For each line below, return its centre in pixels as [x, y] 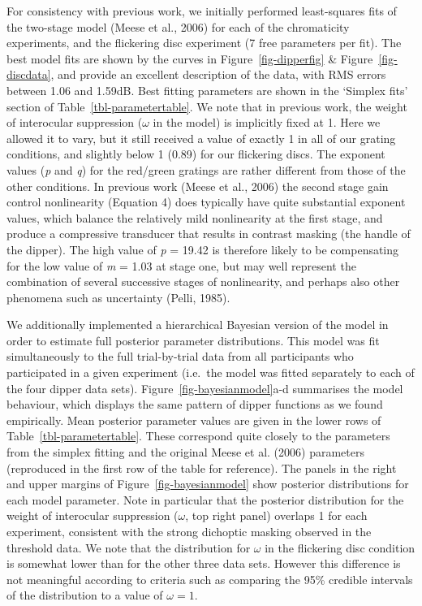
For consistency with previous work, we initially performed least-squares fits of [202, 11]
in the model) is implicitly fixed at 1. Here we [267, 122]
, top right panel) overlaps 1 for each [276, 515]
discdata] [29, 74]
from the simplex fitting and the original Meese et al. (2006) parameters [185, 452]
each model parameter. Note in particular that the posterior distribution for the [205, 499]
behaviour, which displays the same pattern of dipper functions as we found [195, 404]
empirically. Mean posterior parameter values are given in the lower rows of [194, 420]
